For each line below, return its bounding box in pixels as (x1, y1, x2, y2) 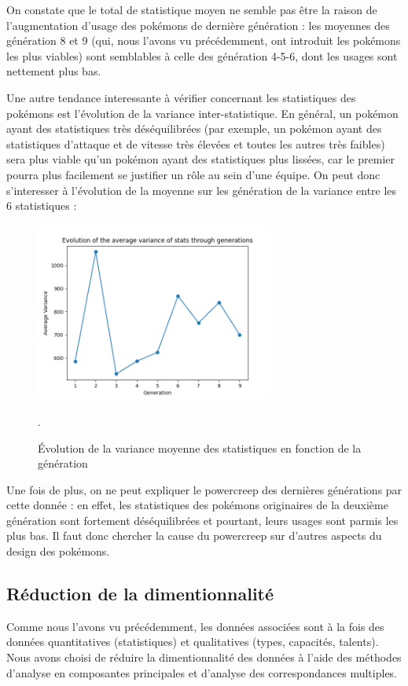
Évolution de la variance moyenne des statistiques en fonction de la (38, 439, 362, 456)
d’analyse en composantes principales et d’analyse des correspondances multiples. (6, 664, 398, 680)
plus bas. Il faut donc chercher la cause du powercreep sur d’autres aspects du (6, 527, 382, 544)
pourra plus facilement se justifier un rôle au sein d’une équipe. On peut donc (6, 166, 380, 182)
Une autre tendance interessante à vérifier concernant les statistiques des (6, 89, 356, 105)
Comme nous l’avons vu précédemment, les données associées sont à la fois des (6, 618, 384, 634)
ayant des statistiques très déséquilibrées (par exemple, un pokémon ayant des (6, 120, 382, 137)
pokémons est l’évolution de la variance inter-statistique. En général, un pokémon (6, 105, 399, 121)
